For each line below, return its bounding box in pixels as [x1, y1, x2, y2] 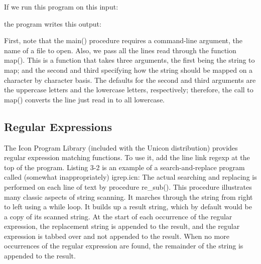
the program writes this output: [4, 18, 101, 29]
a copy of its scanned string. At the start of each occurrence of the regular [4, 211, 232, 221]
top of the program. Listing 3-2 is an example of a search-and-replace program [4, 162, 245, 172]
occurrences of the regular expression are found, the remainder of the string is [4, 240, 243, 251]
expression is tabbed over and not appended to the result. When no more [4, 230, 229, 241]
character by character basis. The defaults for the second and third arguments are [4, 74, 256, 85]
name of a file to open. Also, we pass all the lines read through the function [4, 45, 236, 55]
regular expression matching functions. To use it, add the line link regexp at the [4, 152, 250, 163]
